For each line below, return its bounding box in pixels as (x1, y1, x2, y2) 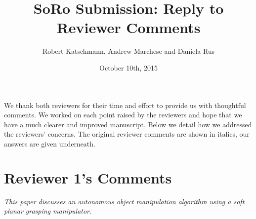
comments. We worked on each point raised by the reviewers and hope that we (4, 109, 242, 120)
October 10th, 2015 (99, 62, 158, 73)
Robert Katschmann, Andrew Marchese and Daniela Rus (42, 46, 215, 56)
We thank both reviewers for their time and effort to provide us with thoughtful (4, 100, 246, 110)
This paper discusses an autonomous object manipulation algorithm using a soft (4, 196, 245, 206)
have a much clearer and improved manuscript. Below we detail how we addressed (4, 119, 252, 129)
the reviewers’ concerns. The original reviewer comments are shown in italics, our (4, 129, 250, 139)
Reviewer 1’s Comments (4, 167, 172, 187)
